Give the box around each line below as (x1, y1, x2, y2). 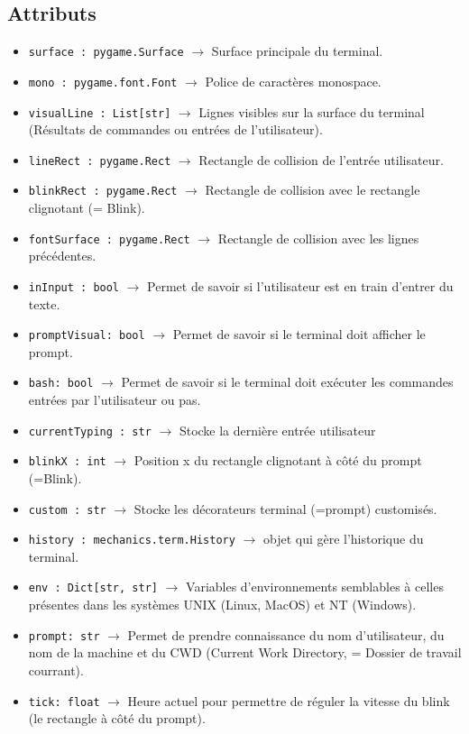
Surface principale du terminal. (211, 41, 383, 60)
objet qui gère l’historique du (262, 529, 424, 548)
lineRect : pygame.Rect (28, 154, 171, 168)
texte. (28, 294, 60, 313)
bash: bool (28, 377, 94, 390)
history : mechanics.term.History (28, 534, 235, 547)
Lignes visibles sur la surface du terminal (198, 102, 425, 121)
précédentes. (28, 246, 97, 265)
